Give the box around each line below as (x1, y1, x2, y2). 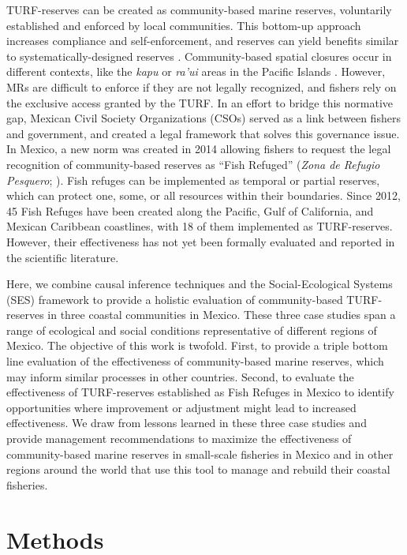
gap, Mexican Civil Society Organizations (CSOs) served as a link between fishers (6, 110, 401, 126)
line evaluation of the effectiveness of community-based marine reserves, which (6, 353, 384, 369)
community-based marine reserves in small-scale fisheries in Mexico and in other (6, 445, 394, 462)
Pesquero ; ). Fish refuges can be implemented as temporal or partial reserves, (6, 171, 380, 188)
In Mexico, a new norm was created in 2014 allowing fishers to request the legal (6, 141, 391, 157)
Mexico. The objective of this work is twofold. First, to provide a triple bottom (6, 337, 388, 354)
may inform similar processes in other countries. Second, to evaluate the (6, 368, 354, 384)
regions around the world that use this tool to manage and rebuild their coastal (6, 461, 390, 478)
